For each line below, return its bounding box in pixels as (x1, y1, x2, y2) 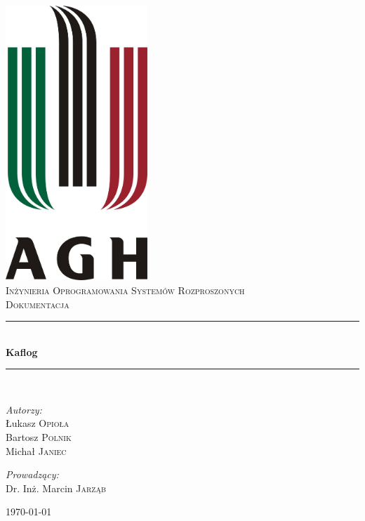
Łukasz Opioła (6, 416, 69, 430)
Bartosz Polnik (6, 430, 72, 444)
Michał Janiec (6, 443, 67, 458)
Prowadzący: (6, 467, 59, 482)
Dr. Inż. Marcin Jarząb (6, 480, 106, 495)
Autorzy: (6, 402, 42, 416)
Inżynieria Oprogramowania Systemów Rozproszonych (6, 282, 245, 297)
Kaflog (6, 344, 38, 359)
